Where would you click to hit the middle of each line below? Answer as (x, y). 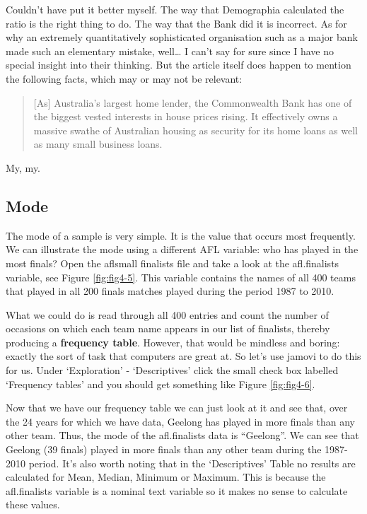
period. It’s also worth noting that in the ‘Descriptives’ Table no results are (192, 463)
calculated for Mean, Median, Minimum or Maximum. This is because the (166, 477)
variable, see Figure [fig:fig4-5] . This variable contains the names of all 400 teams (181, 277)
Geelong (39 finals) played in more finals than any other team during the (164, 449)
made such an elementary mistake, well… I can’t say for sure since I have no (170, 51)
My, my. (23, 167)
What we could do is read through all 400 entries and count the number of (167, 314)
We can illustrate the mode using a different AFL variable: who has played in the (182, 249)
